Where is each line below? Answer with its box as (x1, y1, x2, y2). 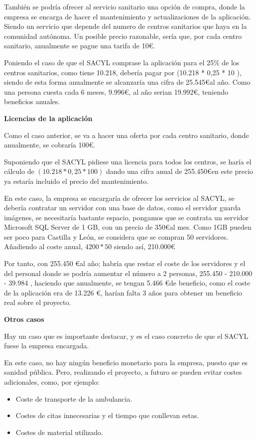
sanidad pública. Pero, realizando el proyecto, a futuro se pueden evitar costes (4, 367, 242, 377)
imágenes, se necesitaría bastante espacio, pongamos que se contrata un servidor (4, 212, 249, 222)
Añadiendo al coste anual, (4, 241, 83, 252)
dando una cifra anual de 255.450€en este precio (106, 166, 254, 176)
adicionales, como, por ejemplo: (4, 377, 100, 387)
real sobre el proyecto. (4, 297, 71, 307)
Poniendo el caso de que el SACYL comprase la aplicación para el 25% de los (4, 57, 240, 67)
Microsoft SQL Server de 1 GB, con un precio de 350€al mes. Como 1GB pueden (4, 222, 252, 232)
